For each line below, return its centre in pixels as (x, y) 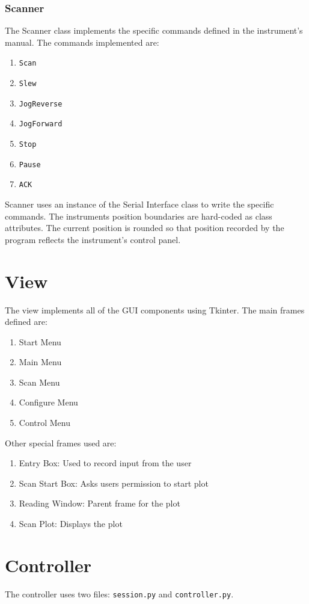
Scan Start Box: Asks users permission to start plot (114, 483)
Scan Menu (39, 382)
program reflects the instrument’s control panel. (93, 239)
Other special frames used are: (61, 442)
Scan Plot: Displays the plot (71, 524)
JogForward (41, 124)
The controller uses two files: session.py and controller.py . (119, 593)
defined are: (26, 322)
